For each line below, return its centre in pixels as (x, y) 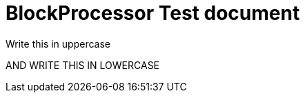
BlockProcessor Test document (153, 13)
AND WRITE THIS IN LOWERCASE (83, 65)
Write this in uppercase (58, 43)
